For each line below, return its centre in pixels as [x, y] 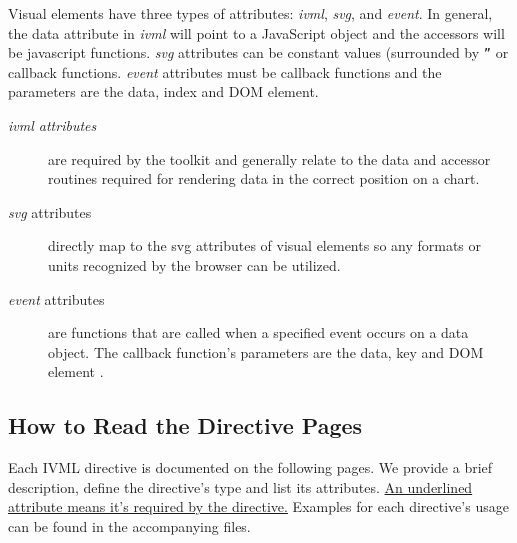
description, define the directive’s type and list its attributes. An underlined [240, 486]
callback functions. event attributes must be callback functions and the [225, 71]
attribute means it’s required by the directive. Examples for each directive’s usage [258, 506]
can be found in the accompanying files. [129, 525]
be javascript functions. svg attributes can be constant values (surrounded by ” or [258, 52]
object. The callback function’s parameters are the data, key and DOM [266, 351]
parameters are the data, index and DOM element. [163, 91]
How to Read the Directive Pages [185, 425]
